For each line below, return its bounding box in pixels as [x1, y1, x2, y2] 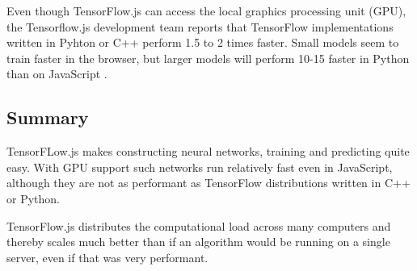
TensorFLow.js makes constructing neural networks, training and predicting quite [6, 143, 410, 160]
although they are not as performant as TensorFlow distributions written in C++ [6, 174, 411, 191]
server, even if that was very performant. [6, 248, 208, 265]
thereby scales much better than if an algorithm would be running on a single [6, 233, 390, 250]
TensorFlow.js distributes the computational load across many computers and [6, 217, 391, 234]
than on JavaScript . [6, 65, 107, 82]
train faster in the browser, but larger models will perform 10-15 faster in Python [6, 49, 410, 66]
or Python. [6, 190, 60, 206]
